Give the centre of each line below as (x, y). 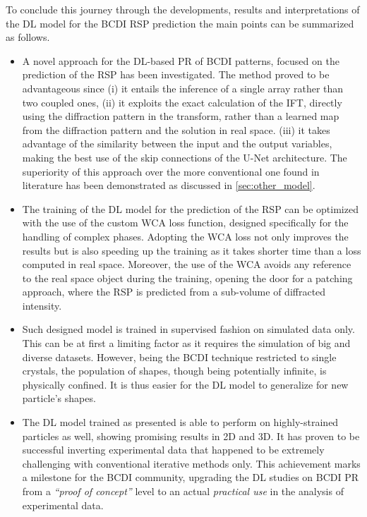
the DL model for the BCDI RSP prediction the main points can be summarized (180, 23)
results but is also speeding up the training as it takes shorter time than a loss (192, 250)
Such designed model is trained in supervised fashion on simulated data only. (188, 329)
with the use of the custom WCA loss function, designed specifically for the (185, 223)
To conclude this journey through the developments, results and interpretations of (183, 9)
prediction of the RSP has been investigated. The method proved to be (176, 74)
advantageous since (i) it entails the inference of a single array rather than (183, 88)
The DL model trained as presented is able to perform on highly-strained (180, 422)
